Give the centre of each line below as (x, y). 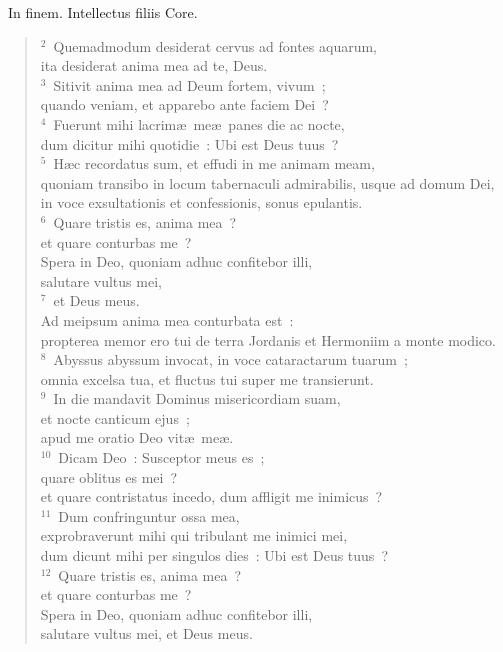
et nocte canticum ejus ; (115, 417)
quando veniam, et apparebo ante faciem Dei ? (184, 104)
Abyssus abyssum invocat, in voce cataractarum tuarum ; (230, 359)
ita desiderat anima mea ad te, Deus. (154, 65)
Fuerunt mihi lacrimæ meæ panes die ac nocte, (199, 123)
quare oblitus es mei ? (109, 476)
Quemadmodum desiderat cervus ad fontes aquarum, (215, 45)
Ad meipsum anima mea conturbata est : (167, 319)
